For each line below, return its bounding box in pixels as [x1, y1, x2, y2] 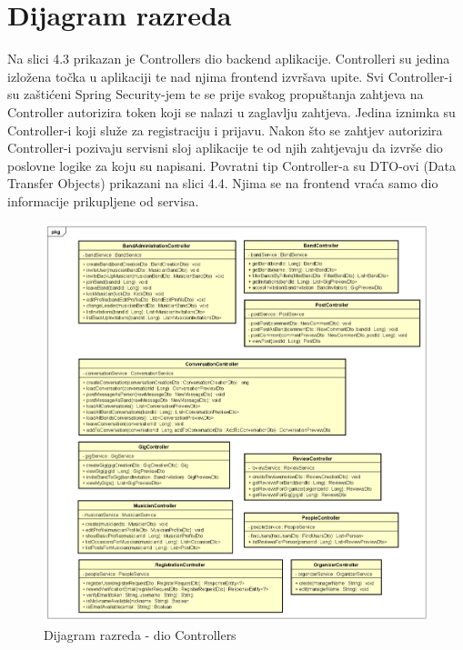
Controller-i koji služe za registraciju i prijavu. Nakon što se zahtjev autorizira [7, 120, 443, 139]
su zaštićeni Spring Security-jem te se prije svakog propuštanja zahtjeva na [7, 85, 424, 104]
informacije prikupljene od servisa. [7, 191, 199, 210]
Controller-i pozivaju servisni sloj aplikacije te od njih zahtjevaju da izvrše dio [7, 138, 443, 157]
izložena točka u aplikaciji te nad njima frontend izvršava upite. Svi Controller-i [7, 66, 453, 85]
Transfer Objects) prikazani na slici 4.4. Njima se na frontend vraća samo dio [7, 174, 438, 193]
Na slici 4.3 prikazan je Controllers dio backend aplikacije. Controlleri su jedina [7, 49, 450, 68]
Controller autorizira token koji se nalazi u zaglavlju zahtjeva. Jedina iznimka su [7, 102, 456, 121]
